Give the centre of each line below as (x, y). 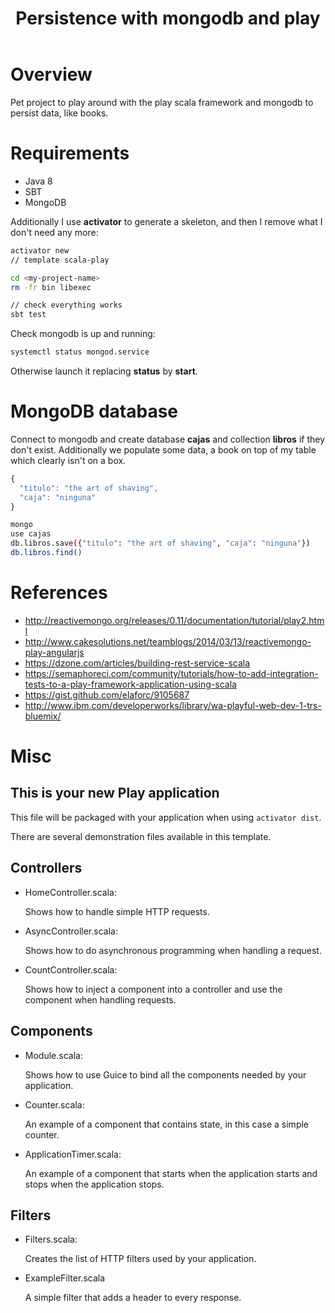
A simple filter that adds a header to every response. (133, 1298)
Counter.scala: (54, 1104)
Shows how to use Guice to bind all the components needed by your (165, 1074)
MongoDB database (94, 411)
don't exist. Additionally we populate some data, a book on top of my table (163, 449)
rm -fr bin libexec (51, 287)
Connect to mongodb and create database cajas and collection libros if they (168, 439)
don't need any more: (54, 232)
